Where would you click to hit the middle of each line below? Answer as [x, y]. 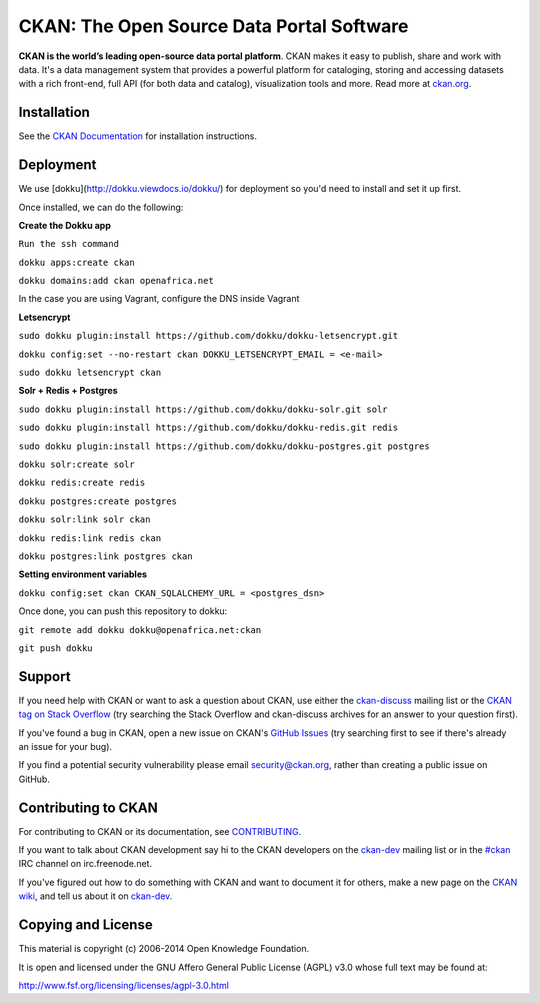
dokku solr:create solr [76, 464]
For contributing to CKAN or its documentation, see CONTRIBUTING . [160, 831]
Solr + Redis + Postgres [68, 391]
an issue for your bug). [65, 746]
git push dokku [56, 648]
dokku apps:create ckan [76, 262]
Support [44, 676]
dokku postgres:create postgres [97, 501]
